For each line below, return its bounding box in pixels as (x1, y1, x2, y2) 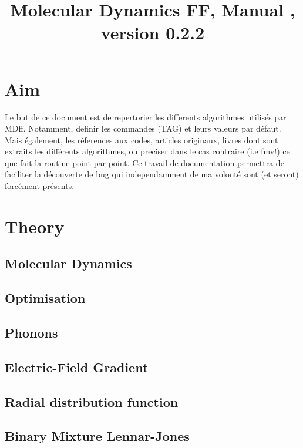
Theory (5, 214, 65, 238)
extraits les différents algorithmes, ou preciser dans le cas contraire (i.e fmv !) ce (5, 145, 290, 157)
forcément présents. (5, 180, 75, 192)
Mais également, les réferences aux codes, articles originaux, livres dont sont (5, 133, 278, 146)
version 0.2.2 (100, 21, 205, 45)
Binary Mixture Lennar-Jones (5, 427, 190, 445)
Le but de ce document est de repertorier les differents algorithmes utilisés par (5, 110, 287, 123)
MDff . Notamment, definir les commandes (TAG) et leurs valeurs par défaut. (5, 122, 281, 134)
